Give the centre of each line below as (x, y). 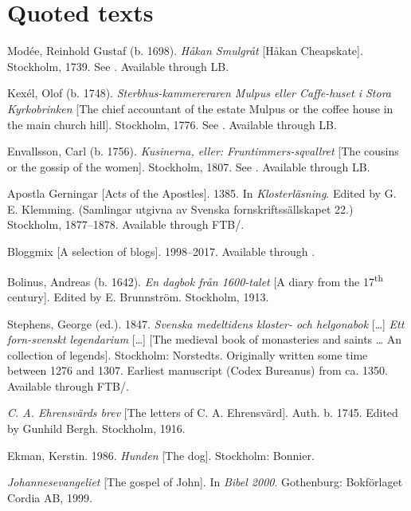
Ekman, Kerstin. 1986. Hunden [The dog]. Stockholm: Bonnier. (161, 455)
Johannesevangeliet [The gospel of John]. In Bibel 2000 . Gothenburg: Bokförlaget (205, 482)
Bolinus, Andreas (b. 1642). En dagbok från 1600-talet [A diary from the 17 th (195, 280)
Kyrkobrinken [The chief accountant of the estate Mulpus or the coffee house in (200, 108)
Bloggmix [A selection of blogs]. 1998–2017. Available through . (161, 252)
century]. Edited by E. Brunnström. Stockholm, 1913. (138, 296)
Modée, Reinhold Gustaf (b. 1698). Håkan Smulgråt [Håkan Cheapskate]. (185, 51)
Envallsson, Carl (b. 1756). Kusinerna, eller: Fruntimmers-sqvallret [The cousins (203, 151)
